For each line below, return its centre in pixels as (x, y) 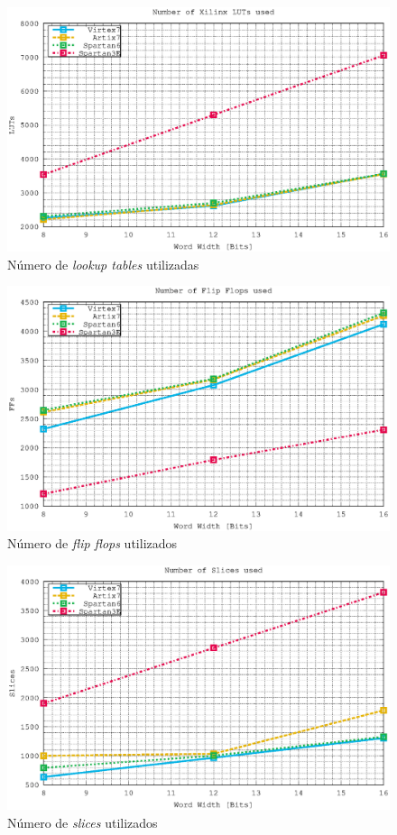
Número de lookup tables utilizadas (103, 264)
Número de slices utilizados (83, 822)
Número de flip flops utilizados (92, 543)
